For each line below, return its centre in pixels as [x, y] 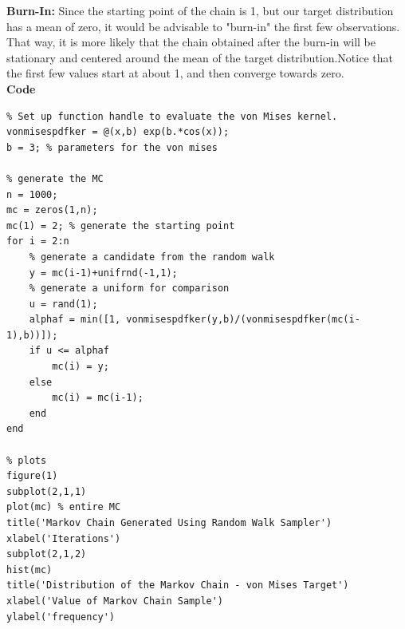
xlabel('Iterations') [64, 538]
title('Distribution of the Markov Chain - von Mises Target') [178, 585]
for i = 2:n [38, 241]
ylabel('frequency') [61, 617]
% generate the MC [55, 178]
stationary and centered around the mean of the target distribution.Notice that [200, 57]
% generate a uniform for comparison [129, 289]
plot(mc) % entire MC [64, 507]
